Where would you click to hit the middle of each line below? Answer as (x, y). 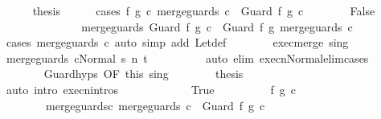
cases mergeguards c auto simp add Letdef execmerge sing (177, 42)
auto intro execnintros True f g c (151, 89)
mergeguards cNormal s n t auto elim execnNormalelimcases (187, 57)
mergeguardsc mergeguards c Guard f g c (155, 105)
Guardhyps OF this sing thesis (143, 74)
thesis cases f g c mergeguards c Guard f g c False (204, 10)
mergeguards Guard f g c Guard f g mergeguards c (217, 26)
